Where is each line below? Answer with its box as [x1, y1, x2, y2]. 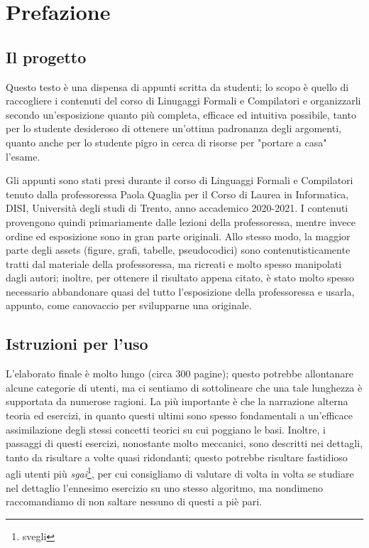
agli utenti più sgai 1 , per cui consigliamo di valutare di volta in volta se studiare [6, 464, 354, 481]
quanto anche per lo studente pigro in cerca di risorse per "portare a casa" [6, 134, 327, 149]
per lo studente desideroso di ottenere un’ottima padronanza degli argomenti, [6, 121, 341, 136]
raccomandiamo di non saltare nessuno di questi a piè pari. [6, 494, 262, 509]
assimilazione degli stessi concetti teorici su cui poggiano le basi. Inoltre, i [6, 421, 326, 436]
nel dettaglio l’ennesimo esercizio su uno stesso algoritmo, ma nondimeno [6, 480, 323, 495]
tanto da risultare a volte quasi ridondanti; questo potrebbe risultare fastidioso [6, 449, 348, 464]
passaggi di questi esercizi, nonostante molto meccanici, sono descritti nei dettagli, [6, 436, 363, 451]
